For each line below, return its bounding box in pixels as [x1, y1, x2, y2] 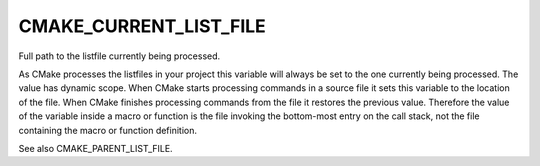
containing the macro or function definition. [18, 124, 198, 136]
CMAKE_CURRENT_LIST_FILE [18, 15, 267, 37]
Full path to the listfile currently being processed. [18, 50, 221, 62]
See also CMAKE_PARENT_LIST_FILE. [18, 142, 174, 154]
